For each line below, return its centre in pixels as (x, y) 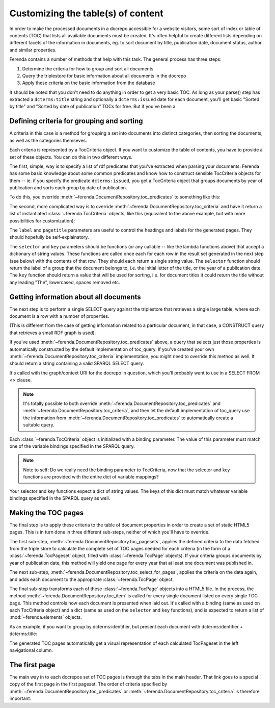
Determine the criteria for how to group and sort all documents (88, 68)
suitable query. (39, 425)
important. (20, 698)
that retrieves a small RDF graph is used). (53, 333)
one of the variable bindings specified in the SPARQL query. (72, 446)
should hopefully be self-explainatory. (49, 237)
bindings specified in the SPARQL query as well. (60, 498)
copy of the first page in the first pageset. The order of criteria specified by (88, 684)
